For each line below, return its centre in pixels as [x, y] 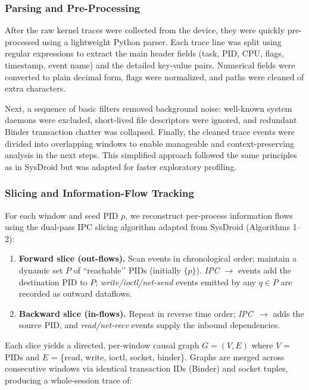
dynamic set [41, 270]
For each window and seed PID [62, 215]
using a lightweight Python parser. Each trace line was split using [162, 41]
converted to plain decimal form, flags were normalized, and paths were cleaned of [154, 76]
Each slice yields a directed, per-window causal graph [102, 345]
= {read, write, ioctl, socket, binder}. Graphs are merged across [168, 356]
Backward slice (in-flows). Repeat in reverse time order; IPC [136, 313]
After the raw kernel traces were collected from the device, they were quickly [145, 30]
